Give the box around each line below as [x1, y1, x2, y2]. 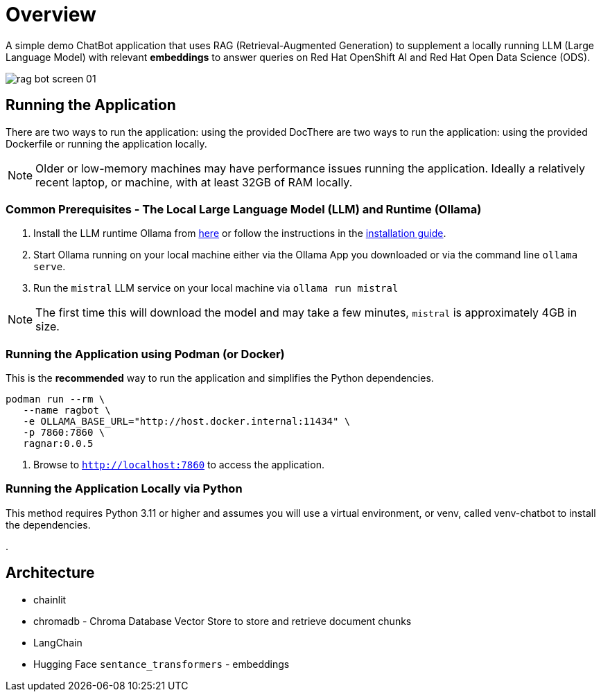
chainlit [33, 593, 67, 606]
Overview [6, 3, 96, 26]
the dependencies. [6, 518, 91, 531]
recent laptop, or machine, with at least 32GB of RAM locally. [35, 175, 353, 189]
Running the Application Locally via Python [6, 482, 243, 496]
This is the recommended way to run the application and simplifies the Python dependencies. [6, 372, 434, 385]
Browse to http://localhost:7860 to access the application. [33, 459, 324, 471]
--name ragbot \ [23, 405, 111, 416]
